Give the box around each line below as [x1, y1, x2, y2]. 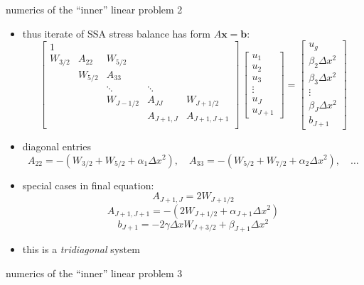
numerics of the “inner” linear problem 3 [6, 266, 183, 281]
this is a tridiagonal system [22, 242, 140, 257]
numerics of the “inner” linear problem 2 [6, 2, 183, 16]
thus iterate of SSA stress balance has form [22, 26, 210, 40]
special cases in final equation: [22, 177, 154, 192]
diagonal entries [22, 138, 91, 153]
